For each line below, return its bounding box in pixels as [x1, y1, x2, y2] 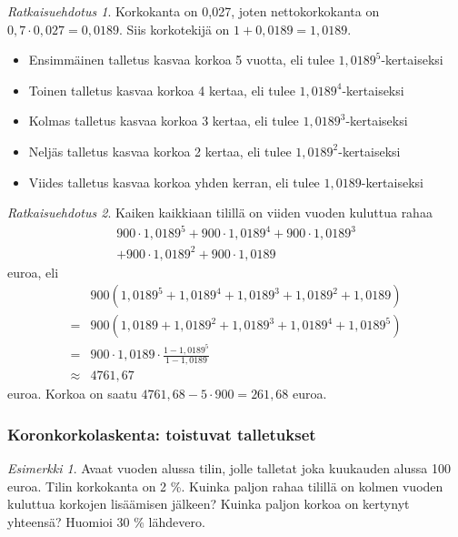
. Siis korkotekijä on [118, 19, 230, 38]
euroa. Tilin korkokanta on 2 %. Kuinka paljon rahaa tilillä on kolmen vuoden [7, 476, 443, 495]
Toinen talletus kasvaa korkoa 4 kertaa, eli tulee [28, 80, 295, 99]
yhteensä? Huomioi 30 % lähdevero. [7, 512, 205, 531]
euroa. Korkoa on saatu [7, 384, 137, 403]
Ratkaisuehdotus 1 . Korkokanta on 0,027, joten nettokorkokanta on [7, 2, 380, 20]
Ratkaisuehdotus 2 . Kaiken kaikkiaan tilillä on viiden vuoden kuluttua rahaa [7, 203, 433, 222]
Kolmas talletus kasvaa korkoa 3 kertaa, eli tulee [28, 111, 299, 130]
